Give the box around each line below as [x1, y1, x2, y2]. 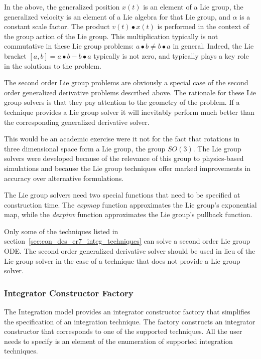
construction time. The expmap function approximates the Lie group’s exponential [4, 199, 257, 210]
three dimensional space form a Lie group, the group [4, 143, 166, 153]
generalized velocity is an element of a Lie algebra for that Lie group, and [4, 11, 230, 22]
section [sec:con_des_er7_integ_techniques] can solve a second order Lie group [4, 236, 250, 246]
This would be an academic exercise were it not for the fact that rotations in [4, 133, 240, 144]
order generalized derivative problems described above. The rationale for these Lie [4, 87, 256, 97]
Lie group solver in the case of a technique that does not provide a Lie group [4, 255, 240, 266]
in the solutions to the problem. [4, 60, 101, 71]
